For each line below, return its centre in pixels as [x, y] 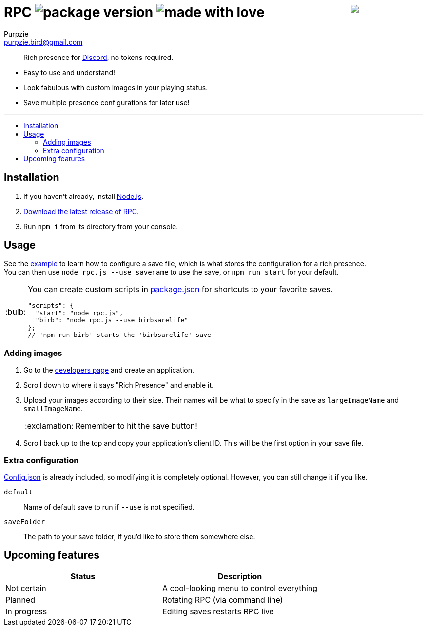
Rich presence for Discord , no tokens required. [98, 57]
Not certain [26, 588]
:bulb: [16, 311]
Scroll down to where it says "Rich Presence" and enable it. [118, 385]
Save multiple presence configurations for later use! [107, 102]
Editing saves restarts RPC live [218, 611]
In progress [26, 611]
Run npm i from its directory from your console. [101, 226]
